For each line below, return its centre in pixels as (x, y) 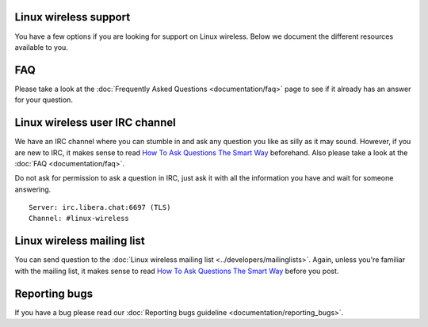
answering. (33, 189)
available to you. (42, 47)
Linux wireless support (73, 17)
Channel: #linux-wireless (79, 219)
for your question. (44, 100)
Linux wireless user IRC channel (95, 123)
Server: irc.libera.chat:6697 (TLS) (100, 207)
